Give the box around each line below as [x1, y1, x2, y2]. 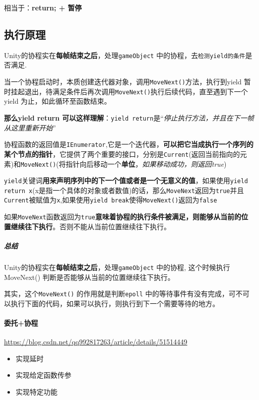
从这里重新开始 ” [4, 122, 56, 133]
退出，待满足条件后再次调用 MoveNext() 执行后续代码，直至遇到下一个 [24, 86, 248, 96]
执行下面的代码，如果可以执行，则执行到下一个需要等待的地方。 [10, 298, 219, 308]
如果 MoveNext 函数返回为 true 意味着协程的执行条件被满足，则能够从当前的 [4, 211, 241, 222]
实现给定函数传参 [15, 370, 71, 380]
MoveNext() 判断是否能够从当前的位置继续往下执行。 [4, 271, 175, 282]
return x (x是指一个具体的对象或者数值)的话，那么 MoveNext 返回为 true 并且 [4, 185, 244, 195]
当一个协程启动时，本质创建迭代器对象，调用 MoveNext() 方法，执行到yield [4, 76, 242, 87]
